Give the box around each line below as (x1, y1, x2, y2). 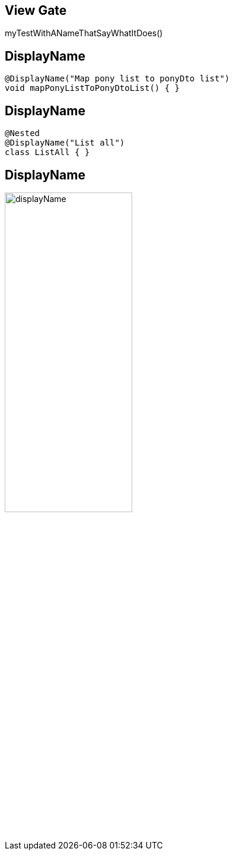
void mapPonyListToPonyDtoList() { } (5, 83, 180, 93)
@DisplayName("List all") (5, 138, 125, 148)
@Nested (5, 128, 40, 138)
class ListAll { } (5, 147, 90, 157)
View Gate (5, 3, 67, 18)
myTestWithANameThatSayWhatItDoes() (5, 28, 163, 39)
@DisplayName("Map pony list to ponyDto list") (5, 74, 230, 84)
